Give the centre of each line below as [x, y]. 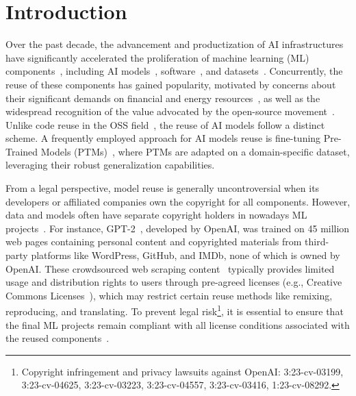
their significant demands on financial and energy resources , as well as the [163, 98]
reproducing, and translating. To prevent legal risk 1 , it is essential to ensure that [175, 310]
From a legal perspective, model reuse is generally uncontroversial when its [163, 188]
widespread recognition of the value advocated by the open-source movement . [170, 111]
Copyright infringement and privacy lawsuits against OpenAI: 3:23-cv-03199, [182, 371]
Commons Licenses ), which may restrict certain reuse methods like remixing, [169, 295]
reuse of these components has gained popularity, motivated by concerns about [171, 84]
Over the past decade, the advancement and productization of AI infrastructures [175, 44]
